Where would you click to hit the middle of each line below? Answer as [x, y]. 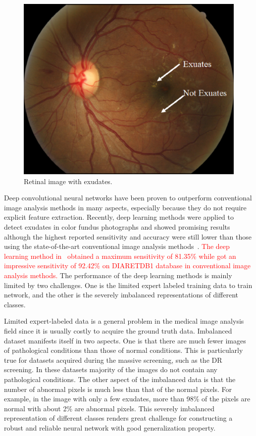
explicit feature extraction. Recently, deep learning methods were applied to [119, 217]
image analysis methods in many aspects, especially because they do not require [125, 207]
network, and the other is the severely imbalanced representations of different [121, 295]
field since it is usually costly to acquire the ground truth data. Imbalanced [118, 330]
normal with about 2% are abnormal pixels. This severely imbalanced [109, 408]
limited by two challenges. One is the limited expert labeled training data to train [128, 285]
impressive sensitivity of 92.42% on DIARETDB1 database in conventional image [127, 266]
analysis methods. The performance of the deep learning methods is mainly [118, 275]
